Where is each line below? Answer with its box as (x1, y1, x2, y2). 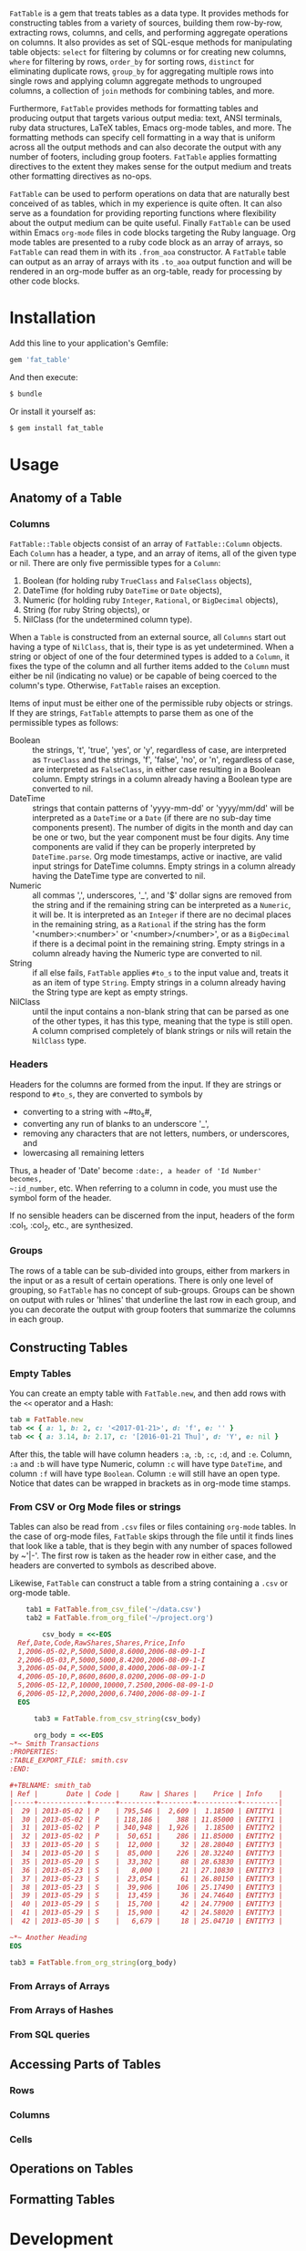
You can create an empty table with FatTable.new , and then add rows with (9, 1388, 287, 1399)
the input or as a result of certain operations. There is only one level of (9, 1275, 274, 1286)
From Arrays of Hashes (9, 2004, 114, 2017)
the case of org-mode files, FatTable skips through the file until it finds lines (9, 1531, 294, 1542)
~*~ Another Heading (9, 1933, 88, 1942)
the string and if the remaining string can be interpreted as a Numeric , (32, 900, 291, 911)
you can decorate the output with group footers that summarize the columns (9, 1304, 296, 1315)
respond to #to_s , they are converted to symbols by (9, 1089, 203, 1100)
